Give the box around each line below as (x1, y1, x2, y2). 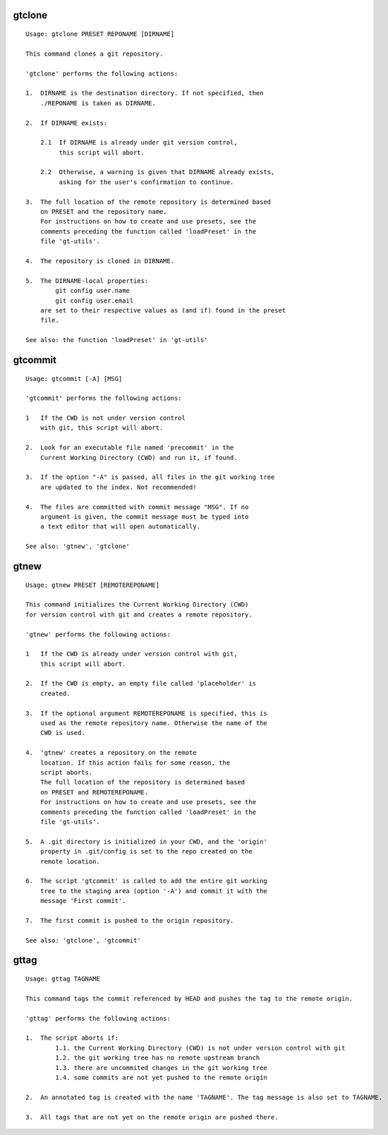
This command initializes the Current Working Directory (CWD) (25, 600, 249, 609)
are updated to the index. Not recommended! (40, 483, 197, 491)
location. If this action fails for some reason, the (40, 758, 231, 767)
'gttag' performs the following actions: (25, 1014, 171, 1022)
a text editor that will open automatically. (40, 523, 201, 530)
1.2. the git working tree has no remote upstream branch (55, 1054, 260, 1062)
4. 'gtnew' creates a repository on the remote (25, 748, 197, 757)
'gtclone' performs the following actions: (25, 69, 178, 78)
